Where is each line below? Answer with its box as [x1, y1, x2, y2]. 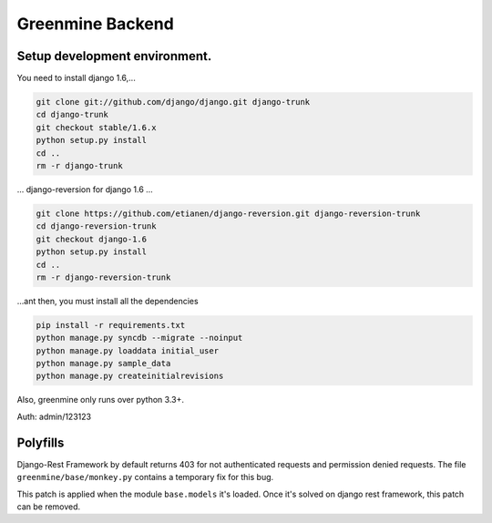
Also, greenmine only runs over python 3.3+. [16, 395, 184, 405]
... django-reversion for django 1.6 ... [16, 183, 154, 195]
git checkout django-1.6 [36, 233, 148, 244]
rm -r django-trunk [36, 160, 123, 170]
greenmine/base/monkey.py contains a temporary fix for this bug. [16, 472, 274, 483]
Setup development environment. [16, 48, 212, 64]
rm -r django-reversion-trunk [36, 272, 171, 282]
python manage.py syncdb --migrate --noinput [36, 333, 243, 344]
